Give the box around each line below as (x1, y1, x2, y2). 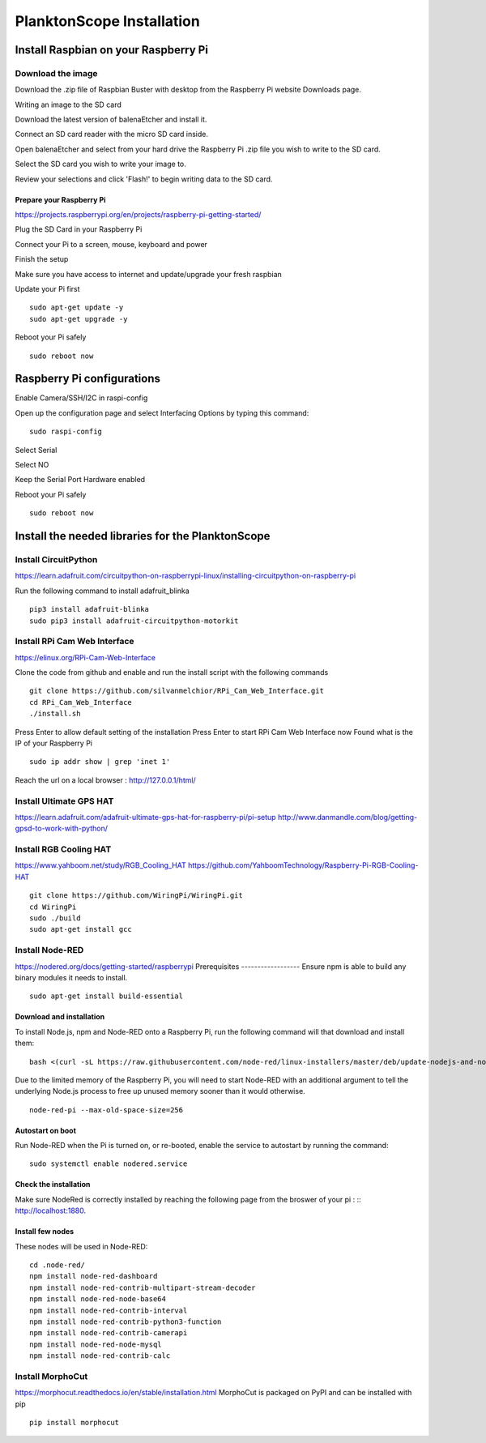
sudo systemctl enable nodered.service (29, 1159, 188, 1168)
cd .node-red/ (29, 1261, 85, 1270)
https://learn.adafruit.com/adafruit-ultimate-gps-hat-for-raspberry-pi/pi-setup (15, 812, 276, 822)
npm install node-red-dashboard (29, 1272, 158, 1281)
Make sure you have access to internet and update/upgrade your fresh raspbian (15, 269, 283, 279)
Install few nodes (15, 1227, 75, 1236)
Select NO (15, 460, 49, 470)
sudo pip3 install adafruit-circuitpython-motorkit (29, 616, 239, 625)
